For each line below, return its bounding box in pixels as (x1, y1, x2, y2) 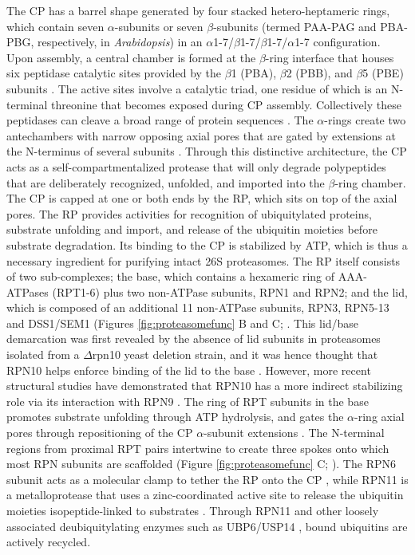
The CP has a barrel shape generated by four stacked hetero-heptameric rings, (6, 2, 390, 18)
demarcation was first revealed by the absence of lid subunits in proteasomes (6, 330, 381, 347)
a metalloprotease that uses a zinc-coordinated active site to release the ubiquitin (6, 486, 404, 503)
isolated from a (6, 346, 80, 363)
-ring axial (354, 408, 405, 425)
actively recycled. (6, 533, 91, 550)
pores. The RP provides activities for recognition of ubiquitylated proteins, (6, 205, 372, 222)
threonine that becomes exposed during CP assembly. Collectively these (51, 96, 401, 112)
